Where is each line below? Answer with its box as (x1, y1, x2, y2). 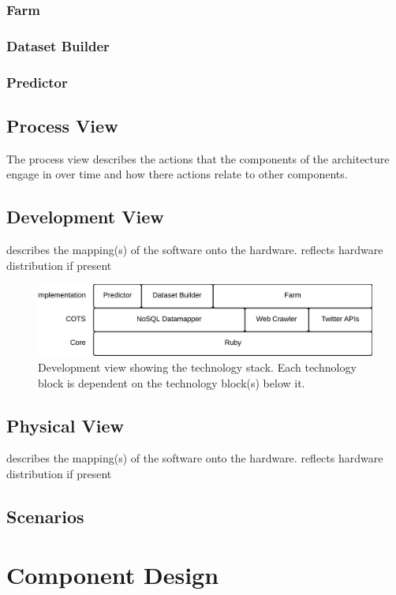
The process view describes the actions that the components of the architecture (6, 150, 390, 167)
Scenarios (6, 503, 84, 528)
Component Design (6, 558, 219, 590)
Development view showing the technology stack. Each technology (38, 359, 357, 375)
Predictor (6, 72, 68, 92)
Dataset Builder (6, 36, 110, 55)
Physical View (6, 413, 124, 437)
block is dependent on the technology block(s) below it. (38, 374, 305, 391)
